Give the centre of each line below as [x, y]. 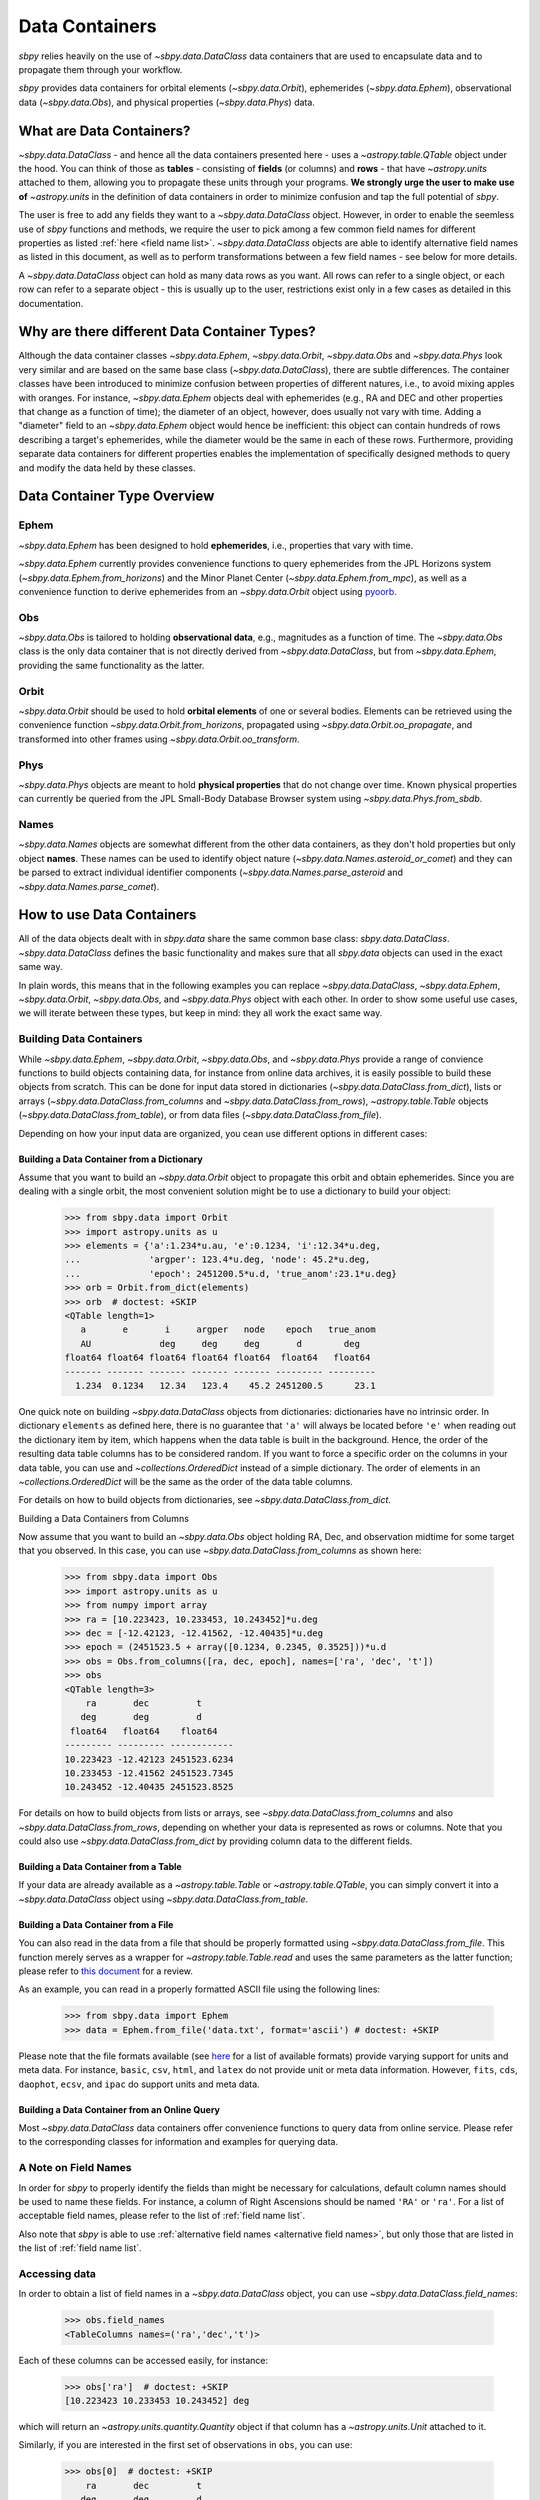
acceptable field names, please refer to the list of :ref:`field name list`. [162, 2216]
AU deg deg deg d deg [220, 1343]
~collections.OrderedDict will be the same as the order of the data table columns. [186, 1481]
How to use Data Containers [107, 915]
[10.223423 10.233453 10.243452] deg [157, 2400]
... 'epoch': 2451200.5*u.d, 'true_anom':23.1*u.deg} [230, 1273]
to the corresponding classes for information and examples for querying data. [178, 2142]
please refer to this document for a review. [106, 1971]
